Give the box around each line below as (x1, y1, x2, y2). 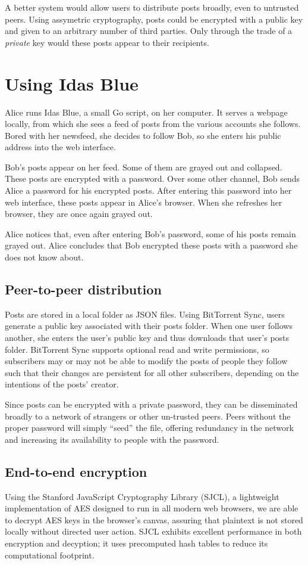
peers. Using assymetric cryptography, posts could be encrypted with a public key (5, 13, 303, 25)
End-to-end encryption (5, 462, 147, 480)
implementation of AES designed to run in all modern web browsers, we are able (5, 502, 298, 514)
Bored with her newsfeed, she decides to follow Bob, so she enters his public (5, 129, 281, 141)
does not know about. (5, 251, 84, 263)
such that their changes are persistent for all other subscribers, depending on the (5, 366, 299, 378)
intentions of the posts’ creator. (5, 378, 119, 390)
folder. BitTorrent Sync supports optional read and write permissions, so (5, 343, 269, 355)
